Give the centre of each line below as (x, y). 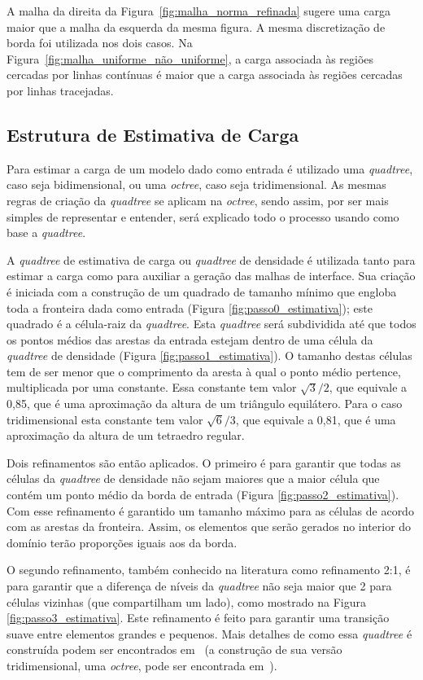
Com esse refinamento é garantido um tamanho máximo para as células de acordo (210, 510)
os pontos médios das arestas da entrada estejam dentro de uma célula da (190, 339)
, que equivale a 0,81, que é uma (316, 419)
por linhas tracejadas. (60, 90)
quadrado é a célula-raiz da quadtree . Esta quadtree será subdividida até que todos (211, 324)
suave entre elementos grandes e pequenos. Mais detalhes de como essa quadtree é (209, 633)
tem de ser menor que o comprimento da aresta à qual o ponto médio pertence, (204, 371)
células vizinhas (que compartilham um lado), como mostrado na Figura (186, 601)
